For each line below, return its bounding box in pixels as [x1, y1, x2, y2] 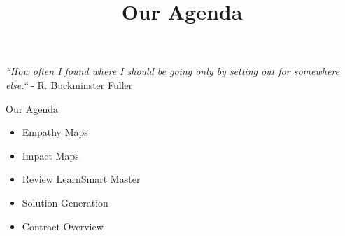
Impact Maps [22, 148, 79, 162]
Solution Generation [22, 195, 108, 209]
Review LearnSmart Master [22, 172, 141, 186]
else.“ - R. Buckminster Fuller [6, 77, 133, 92]
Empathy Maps [22, 125, 88, 139]
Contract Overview [22, 218, 104, 233]
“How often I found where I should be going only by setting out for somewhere [6, 64, 339, 78]
